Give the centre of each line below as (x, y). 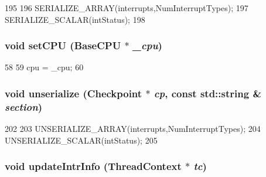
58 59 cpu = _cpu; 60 (44, 67)
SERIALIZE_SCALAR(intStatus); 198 (75, 19)
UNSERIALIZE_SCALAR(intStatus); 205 (81, 140)
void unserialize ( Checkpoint (74, 93)
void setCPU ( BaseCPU (63, 45)
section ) (24, 106)
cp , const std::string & (208, 93)
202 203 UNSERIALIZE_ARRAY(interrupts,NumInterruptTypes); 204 (133, 129)
